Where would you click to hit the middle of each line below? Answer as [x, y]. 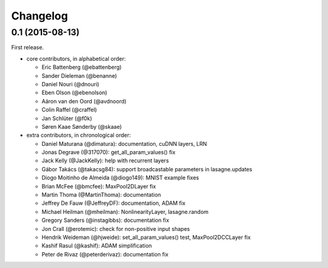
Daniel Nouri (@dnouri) [70, 84]
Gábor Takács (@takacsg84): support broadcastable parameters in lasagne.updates [147, 169]
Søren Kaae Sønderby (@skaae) [82, 126]
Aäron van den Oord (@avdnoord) [84, 101]
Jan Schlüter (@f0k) [67, 118]
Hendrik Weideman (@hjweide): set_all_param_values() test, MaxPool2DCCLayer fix [146, 237]
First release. [28, 47]
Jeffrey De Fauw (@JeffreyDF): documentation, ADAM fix [114, 203]
